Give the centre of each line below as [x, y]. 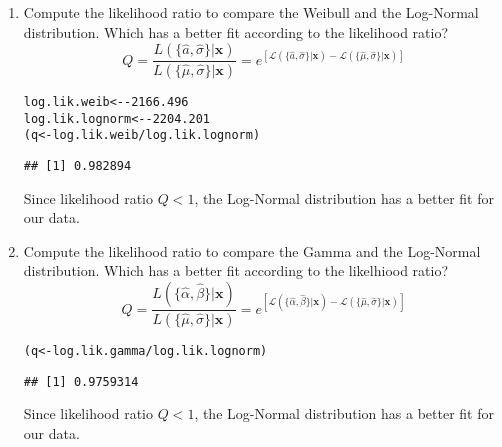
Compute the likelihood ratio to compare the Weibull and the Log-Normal [251, 12]
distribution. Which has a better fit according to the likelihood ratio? [236, 31]
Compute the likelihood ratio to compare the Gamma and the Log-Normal [252, 250]
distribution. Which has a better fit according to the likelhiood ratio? [236, 270]
